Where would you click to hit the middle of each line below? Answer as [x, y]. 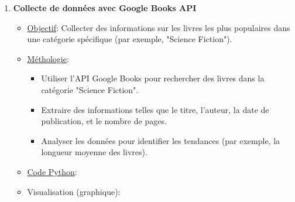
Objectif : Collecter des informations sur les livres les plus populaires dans [159, 27]
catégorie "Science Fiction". [90, 89]
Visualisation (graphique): [74, 191]
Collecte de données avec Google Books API [105, 8]
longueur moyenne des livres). [94, 152]
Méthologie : [48, 58]
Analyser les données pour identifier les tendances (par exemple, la [161, 140]
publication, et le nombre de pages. [104, 121]
